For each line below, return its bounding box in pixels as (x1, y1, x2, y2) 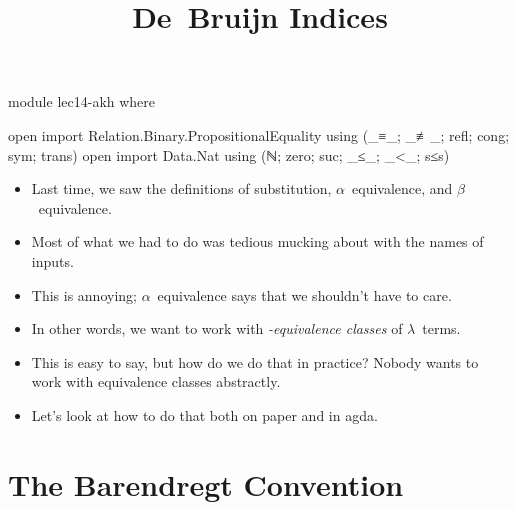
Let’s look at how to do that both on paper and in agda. (31, 404, 378, 425)
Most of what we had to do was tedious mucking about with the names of (31, 231, 484, 252)
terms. (422, 318, 461, 339)
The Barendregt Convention (8, 463, 404, 504)
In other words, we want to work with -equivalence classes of (31, 318, 403, 339)
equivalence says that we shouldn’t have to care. (157, 284, 452, 305)
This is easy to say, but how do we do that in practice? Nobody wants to (31, 351, 479, 372)
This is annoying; (31, 284, 137, 305)
